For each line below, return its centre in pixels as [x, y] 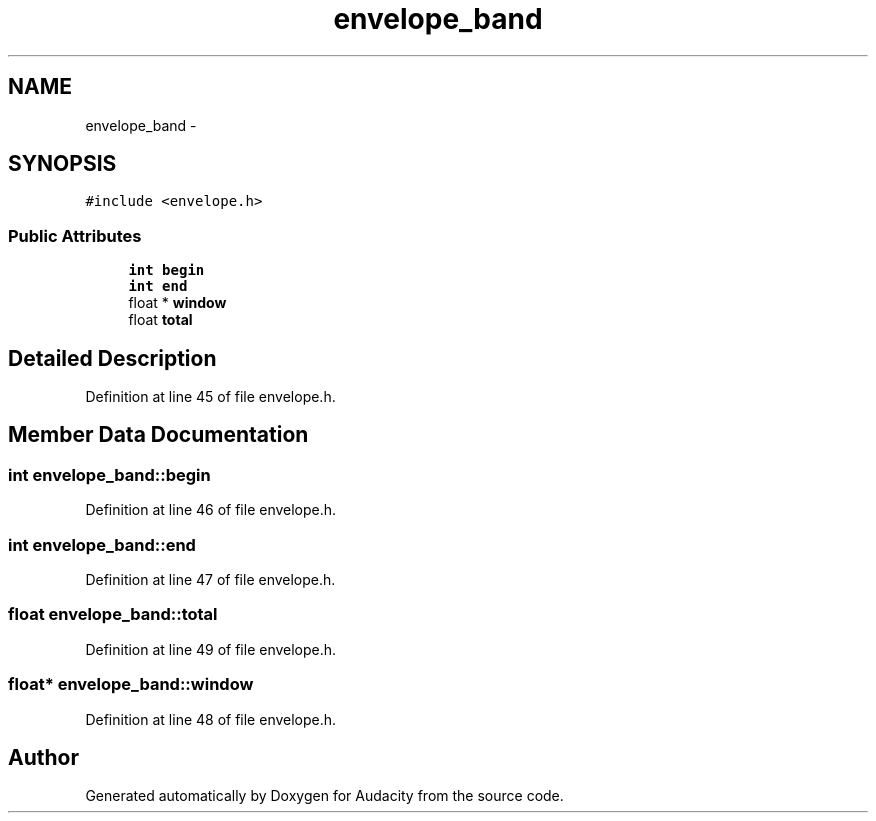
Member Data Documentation [158, 435]
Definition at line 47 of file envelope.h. [210, 579]
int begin [166, 270]
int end [158, 286]
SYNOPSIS [62, 164]
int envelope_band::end [102, 544]
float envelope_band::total [113, 614]
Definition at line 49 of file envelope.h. [211, 649]
